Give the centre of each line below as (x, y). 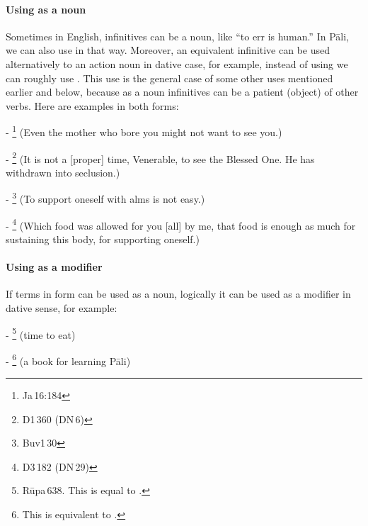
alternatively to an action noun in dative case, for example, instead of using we (177, 63)
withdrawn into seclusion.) (63, 172)
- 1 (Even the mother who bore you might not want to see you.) (144, 131)
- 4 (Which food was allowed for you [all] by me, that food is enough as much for (181, 224)
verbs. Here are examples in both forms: (92, 105)
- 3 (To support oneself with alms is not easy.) (105, 198)
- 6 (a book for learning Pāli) (68, 359)
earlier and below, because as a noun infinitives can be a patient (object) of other (182, 92)
